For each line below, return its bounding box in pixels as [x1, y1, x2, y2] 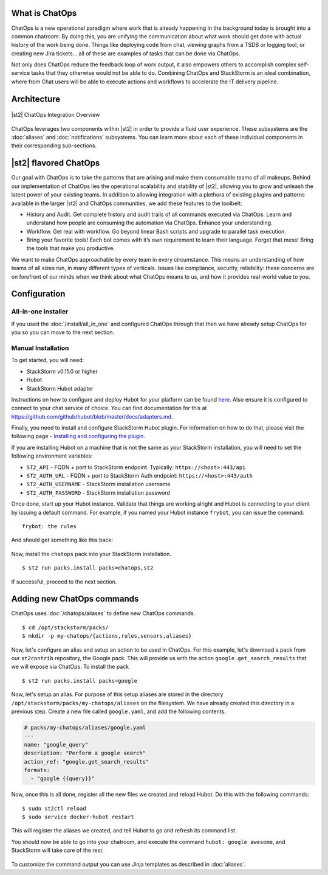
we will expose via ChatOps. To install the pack [11, 663, 129, 671]
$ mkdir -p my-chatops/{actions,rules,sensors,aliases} [22, 633, 192, 640]
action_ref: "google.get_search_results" [24, 758, 149, 765]
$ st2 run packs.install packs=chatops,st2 [22, 565, 154, 571]
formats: [24, 767, 50, 773]
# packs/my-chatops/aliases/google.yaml [24, 724, 146, 731]
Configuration [11, 289, 66, 299]
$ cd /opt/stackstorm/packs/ [22, 624, 109, 631]
